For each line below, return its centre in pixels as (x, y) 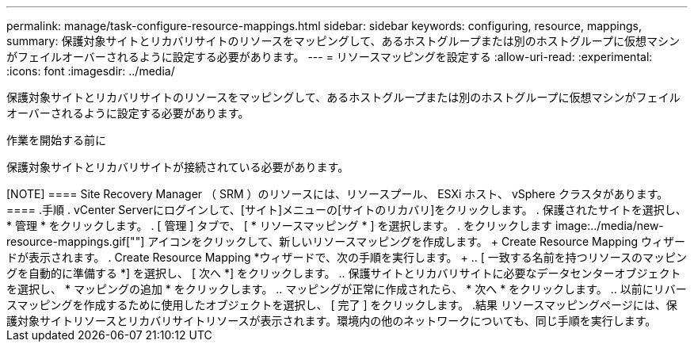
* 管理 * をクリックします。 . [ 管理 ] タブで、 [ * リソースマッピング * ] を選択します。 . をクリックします (280, 226)
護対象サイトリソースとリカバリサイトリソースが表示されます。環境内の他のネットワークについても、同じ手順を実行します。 (332, 321)
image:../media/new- (610, 226)
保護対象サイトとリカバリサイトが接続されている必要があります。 (178, 167)
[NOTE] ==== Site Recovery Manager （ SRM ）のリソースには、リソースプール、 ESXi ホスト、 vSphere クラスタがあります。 (337, 194)
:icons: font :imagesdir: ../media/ (91, 71)
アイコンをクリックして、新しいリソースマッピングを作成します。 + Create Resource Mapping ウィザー (416, 241)
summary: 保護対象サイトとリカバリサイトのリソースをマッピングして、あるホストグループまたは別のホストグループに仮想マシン (343, 41)
